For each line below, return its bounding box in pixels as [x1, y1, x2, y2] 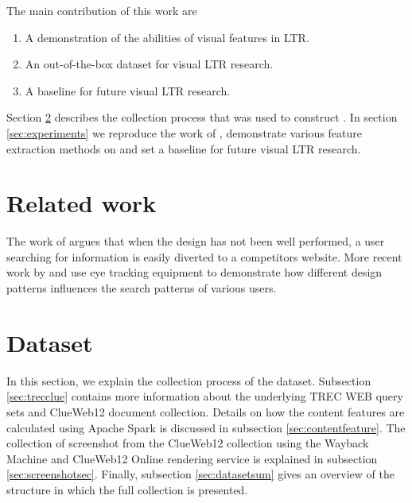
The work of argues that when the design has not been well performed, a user [6, 233, 385, 250]
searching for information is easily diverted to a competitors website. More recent [6, 248, 402, 265]
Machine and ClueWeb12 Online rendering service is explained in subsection [6, 450, 378, 466]
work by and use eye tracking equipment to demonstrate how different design [6, 264, 383, 281]
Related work [6, 187, 157, 219]
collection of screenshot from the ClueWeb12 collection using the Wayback [6, 435, 369, 451]
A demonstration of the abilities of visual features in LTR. [25, 29, 309, 45]
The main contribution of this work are [6, 2, 197, 18]
